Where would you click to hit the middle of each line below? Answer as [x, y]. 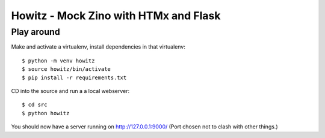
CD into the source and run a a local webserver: [70, 91]
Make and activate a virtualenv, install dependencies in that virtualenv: [98, 47]
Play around [36, 32]
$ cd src [35, 105]
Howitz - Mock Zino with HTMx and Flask [116, 16]
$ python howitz [46, 113]
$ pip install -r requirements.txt [74, 77]
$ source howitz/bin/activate [67, 69]
